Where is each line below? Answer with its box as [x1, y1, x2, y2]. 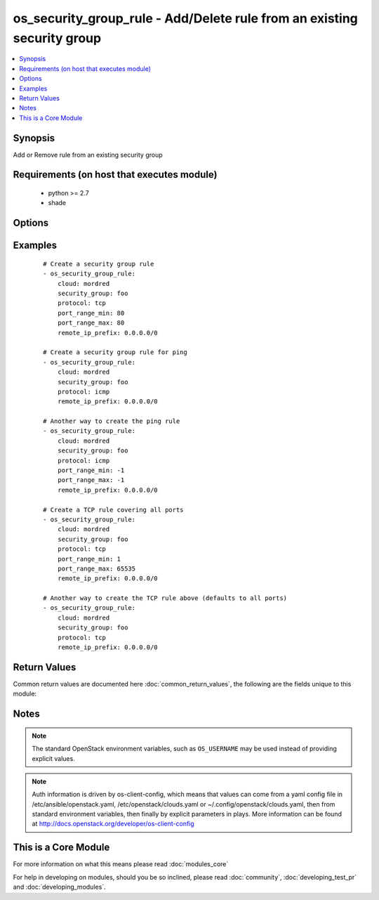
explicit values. [32, 754, 75, 762]
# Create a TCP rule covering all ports [43, 506, 184, 514]
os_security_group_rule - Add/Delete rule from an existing [13, 11, 358, 26]
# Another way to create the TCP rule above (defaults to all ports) [43, 594, 288, 602]
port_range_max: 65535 [57, 564, 136, 573]
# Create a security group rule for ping [43, 348, 187, 356]
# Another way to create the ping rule [43, 417, 180, 425]
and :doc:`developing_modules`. [13, 882, 106, 892]
